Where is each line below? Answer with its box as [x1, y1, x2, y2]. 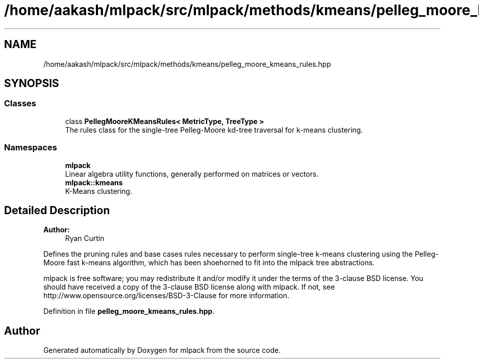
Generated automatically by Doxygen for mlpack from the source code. [43, 346, 281, 355]
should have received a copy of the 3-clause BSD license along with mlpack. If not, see [43, 283, 335, 292]
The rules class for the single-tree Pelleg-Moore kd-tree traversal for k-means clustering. [65, 125, 363, 134]
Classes [4, 98, 37, 109]
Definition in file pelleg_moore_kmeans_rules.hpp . [43, 307, 215, 316]
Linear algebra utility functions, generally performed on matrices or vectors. [65, 169, 319, 178]
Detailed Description [4, 204, 110, 217]
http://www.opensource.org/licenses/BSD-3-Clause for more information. [43, 291, 289, 300]
